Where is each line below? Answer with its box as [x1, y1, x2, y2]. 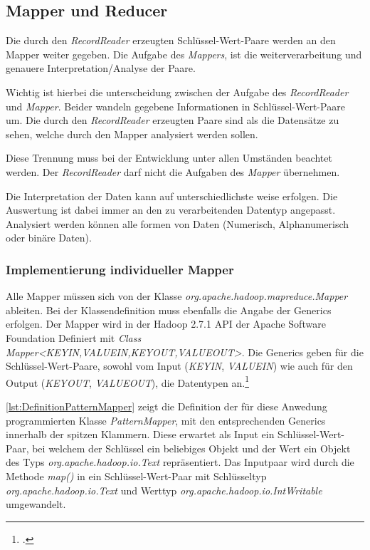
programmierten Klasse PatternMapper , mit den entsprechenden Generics [6, 412, 326, 427]
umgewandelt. [6, 497, 66, 512]
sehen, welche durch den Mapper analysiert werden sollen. [6, 126, 258, 141]
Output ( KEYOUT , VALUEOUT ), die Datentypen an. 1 [6, 373, 249, 390]
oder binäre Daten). [6, 230, 92, 245]
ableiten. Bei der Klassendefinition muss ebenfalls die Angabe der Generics [6, 302, 332, 317]
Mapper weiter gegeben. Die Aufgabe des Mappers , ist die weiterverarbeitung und [6, 46, 362, 61]
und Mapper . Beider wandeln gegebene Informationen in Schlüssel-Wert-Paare [6, 98, 345, 113]
